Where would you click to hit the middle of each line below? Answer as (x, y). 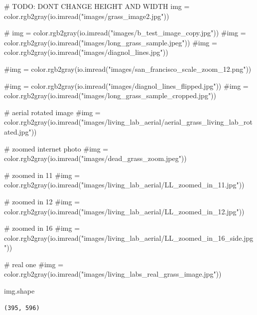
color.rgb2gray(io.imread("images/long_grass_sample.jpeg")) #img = (111, 42)
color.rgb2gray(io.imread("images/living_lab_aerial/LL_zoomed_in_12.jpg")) (124, 211)
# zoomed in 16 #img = (42, 228)
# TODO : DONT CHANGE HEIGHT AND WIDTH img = (97, 6)
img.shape (19, 291)
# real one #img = (34, 264)
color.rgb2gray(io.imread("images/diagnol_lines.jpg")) (86, 52)
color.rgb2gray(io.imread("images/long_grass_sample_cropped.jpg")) (110, 95)
